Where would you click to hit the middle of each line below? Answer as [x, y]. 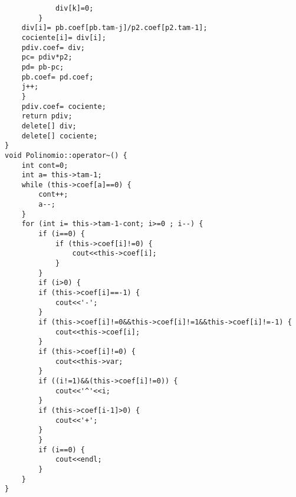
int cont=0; [45, 165]
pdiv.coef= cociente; [64, 106]
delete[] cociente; [60, 136]
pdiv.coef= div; [53, 47]
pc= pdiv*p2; [47, 57]
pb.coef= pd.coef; [57, 77]
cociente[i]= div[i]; [64, 37]
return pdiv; [47, 116]
